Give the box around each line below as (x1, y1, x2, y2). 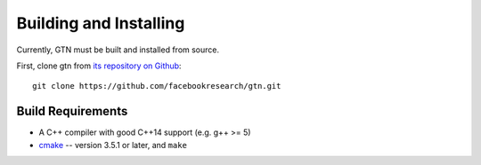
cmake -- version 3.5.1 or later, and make (38, 139, 187, 150)
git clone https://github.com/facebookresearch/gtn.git (32, 81, 281, 91)
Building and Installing (16, 13, 185, 33)
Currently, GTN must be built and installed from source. (16, 44, 220, 55)
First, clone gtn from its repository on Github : (16, 60, 182, 71)
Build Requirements (16, 104, 128, 119)
